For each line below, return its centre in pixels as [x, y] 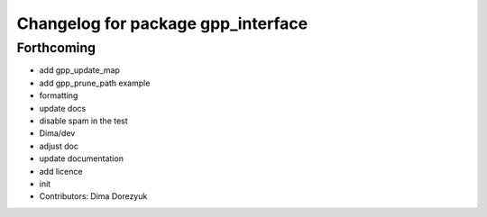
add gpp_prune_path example [95, 83]
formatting [59, 95]
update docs [63, 108]
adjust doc [59, 146]
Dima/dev [57, 133]
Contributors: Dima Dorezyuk [93, 196]
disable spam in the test [83, 121]
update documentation [81, 158]
